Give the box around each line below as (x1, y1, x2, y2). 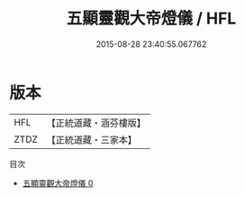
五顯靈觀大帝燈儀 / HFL (66, 8, 237, 29)
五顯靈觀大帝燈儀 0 (22, 177, 94, 188)
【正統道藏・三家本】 (46, 133, 138, 145)
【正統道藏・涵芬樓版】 (46, 117, 147, 129)
